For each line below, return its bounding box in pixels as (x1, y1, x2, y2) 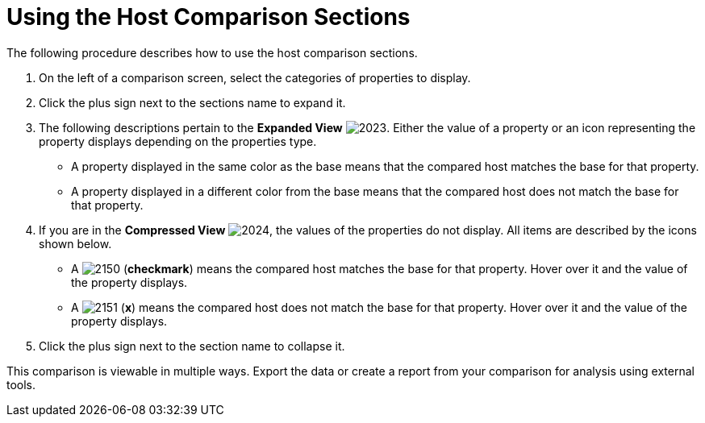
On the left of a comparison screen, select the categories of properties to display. (39, 70, 471, 85)
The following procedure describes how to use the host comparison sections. (6, 45, 418, 60)
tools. (6, 377, 36, 392)
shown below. (39, 236, 112, 251)
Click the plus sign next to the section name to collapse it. (39, 338, 345, 353)
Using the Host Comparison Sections (6, 3, 411, 31)
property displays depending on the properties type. (39, 134, 317, 148)
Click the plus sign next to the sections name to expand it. (39, 95, 346, 110)
